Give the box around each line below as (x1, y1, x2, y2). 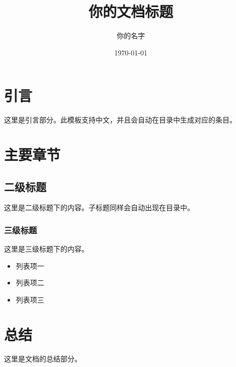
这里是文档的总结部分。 (4, 353, 82, 363)
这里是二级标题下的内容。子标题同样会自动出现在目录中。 (4, 202, 194, 213)
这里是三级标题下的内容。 (4, 243, 89, 254)
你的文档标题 (88, 1, 173, 22)
